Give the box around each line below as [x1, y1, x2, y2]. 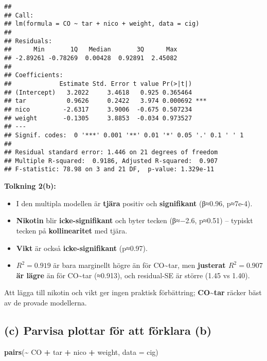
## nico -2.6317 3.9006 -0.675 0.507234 [4, 105, 192, 113]
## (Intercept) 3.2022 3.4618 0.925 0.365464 [4, 88, 192, 96]
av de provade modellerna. [4, 297, 87, 308]
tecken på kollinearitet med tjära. [16, 225, 128, 236]
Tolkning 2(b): [4, 180, 56, 191]
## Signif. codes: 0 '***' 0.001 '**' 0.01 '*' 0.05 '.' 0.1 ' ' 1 [4, 131, 244, 139]
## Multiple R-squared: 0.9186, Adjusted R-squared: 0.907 [4, 157, 218, 165]
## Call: [4, 11, 34, 19]
